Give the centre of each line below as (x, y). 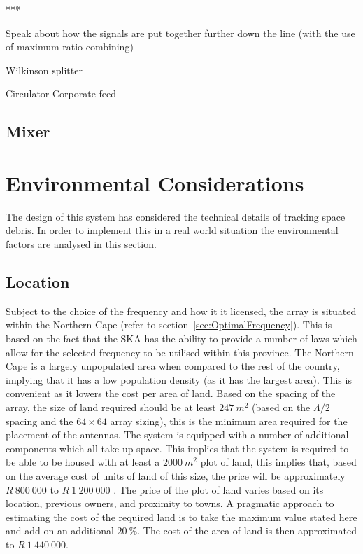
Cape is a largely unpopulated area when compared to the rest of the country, (173, 366)
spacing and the (40, 421)
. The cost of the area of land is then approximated (247, 531)
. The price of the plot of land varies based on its (219, 489)
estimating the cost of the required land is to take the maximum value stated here (181, 517)
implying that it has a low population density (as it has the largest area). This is (179, 379)
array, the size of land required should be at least (111, 407)
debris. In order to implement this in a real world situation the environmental (172, 230)
